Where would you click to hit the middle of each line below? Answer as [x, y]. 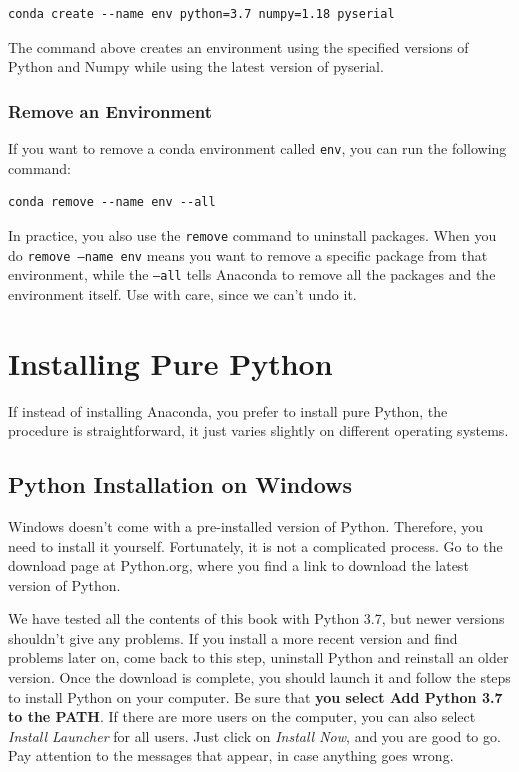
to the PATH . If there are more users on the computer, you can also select [242, 716]
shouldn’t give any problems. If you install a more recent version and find [233, 637]
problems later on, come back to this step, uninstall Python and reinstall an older [258, 657]
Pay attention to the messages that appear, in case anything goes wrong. [231, 755]
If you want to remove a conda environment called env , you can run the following [257, 148]
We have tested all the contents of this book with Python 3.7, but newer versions [256, 618]
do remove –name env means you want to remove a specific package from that [248, 254]
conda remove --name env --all [112, 202]
